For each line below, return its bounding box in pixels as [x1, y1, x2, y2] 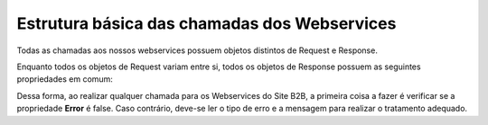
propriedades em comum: [16, 74, 113, 85]
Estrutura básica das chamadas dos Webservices [16, 13, 397, 33]
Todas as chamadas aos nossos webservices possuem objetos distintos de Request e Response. [16, 45, 379, 56]
